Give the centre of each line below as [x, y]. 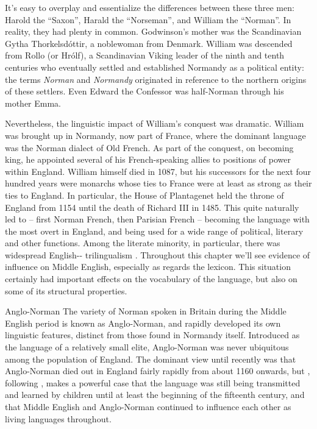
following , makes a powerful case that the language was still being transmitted [153, 382]
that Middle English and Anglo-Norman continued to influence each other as [148, 406]
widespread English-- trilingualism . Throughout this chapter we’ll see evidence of [158, 254]
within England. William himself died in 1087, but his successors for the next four [158, 171]
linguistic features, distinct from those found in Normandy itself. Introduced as [152, 335]
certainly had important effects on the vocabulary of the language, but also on [151, 279]
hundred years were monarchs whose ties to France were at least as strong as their [158, 183]
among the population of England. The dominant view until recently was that [151, 359]
